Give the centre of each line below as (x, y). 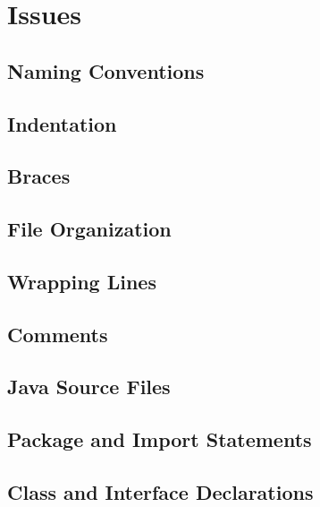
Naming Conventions (106, 70)
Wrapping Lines (82, 281)
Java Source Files (89, 387)
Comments (58, 334)
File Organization (89, 229)
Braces (39, 176)
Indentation (62, 123)
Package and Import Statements (160, 439)
